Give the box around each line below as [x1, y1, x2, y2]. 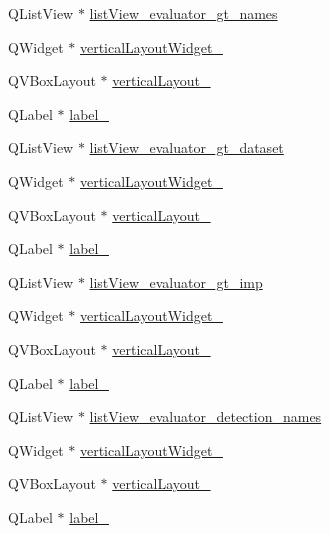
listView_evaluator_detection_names [89, 406, 322, 427]
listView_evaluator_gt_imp [89, 271, 263, 292]
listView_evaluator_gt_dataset [89, 137, 284, 158]
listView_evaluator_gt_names [89, 3, 278, 23]
